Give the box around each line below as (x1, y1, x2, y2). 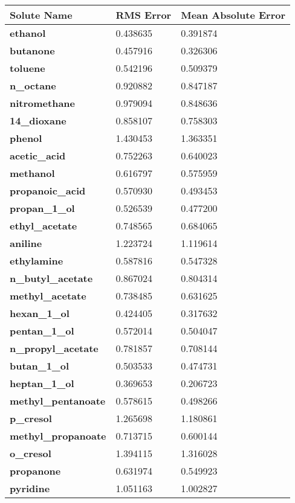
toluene (10, 61, 45, 75)
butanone (10, 43, 55, 57)
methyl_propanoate (10, 429, 106, 443)
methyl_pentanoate (10, 394, 106, 408)
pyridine (10, 481, 50, 495)
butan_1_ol (10, 359, 70, 373)
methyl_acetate (10, 289, 86, 303)
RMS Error (115, 8, 172, 22)
